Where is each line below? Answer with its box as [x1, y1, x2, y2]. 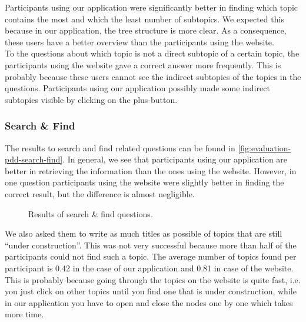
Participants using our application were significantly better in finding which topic [5, 1, 298, 13]
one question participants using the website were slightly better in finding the [5, 176, 284, 188]
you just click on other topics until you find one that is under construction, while [5, 285, 297, 297]
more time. [5, 308, 44, 320]
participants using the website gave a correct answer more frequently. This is [5, 58, 281, 71]
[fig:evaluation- [238, 141, 291, 154]
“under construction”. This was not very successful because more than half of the [5, 238, 297, 251]
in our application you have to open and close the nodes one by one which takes [5, 296, 293, 308]
